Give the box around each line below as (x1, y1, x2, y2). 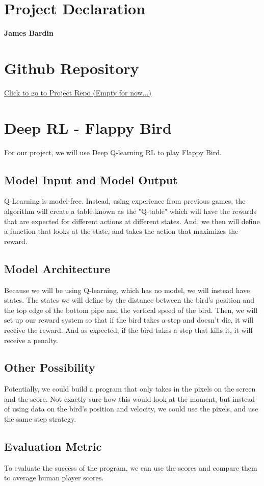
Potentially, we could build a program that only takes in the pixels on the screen (4, 383, 256, 394)
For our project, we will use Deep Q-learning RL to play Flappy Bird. (4, 147, 222, 157)
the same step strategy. (4, 414, 76, 424)
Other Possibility (4, 359, 95, 375)
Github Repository (4, 57, 139, 78)
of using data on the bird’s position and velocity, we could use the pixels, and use (4, 403, 258, 414)
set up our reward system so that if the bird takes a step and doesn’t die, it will (4, 314, 254, 325)
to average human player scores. (4, 472, 104, 483)
